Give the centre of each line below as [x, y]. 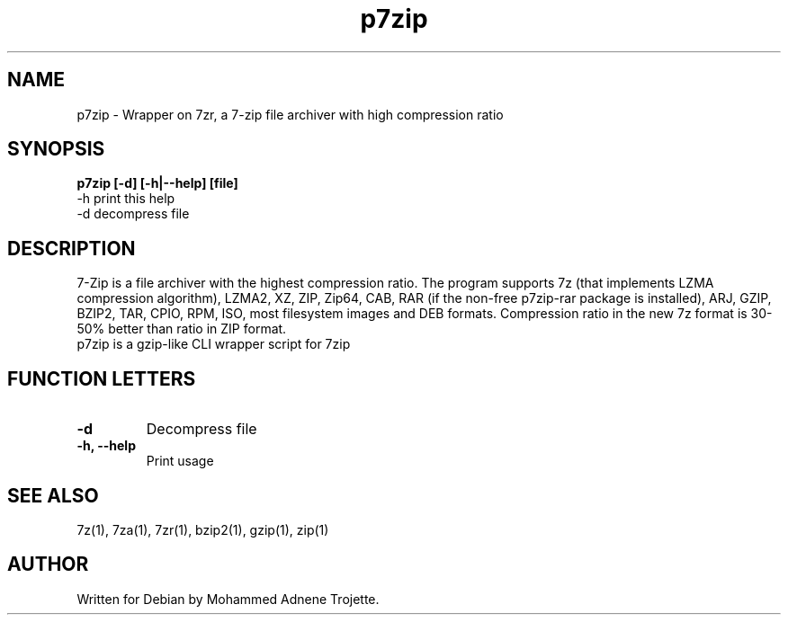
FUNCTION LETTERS [102, 378]
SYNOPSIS [56, 149]
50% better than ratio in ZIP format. [182, 329]
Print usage [180, 461]
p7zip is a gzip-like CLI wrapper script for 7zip [214, 344]
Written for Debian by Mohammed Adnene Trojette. [228, 599]
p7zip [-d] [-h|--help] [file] [157, 183]
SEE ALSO [53, 495]
